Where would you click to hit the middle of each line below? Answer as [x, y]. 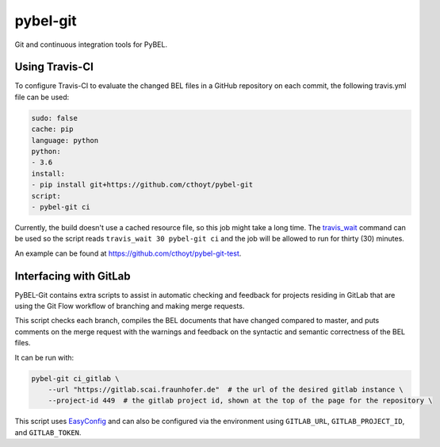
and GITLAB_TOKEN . [48, 432]
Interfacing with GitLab [73, 276]
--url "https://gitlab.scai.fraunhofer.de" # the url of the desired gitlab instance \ [226, 389]
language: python [65, 140]
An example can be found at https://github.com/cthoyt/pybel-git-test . [128, 253]
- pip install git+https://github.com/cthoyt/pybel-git [142, 185]
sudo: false [55, 118]
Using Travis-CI [54, 67]
